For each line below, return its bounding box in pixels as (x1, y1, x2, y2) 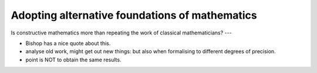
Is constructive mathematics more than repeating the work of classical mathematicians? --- (11, 29, 232, 36)
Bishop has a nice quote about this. (25, 40, 111, 47)
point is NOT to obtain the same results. (25, 56, 122, 63)
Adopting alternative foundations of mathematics (11, 9, 258, 22)
